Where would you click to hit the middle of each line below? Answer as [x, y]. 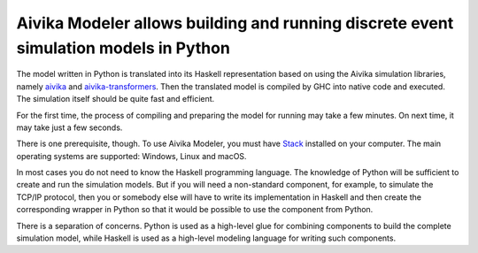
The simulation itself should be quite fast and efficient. [116, 99]
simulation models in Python [123, 48]
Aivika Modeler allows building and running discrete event [235, 23]
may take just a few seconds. [69, 127]
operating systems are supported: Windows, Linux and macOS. [131, 156]
